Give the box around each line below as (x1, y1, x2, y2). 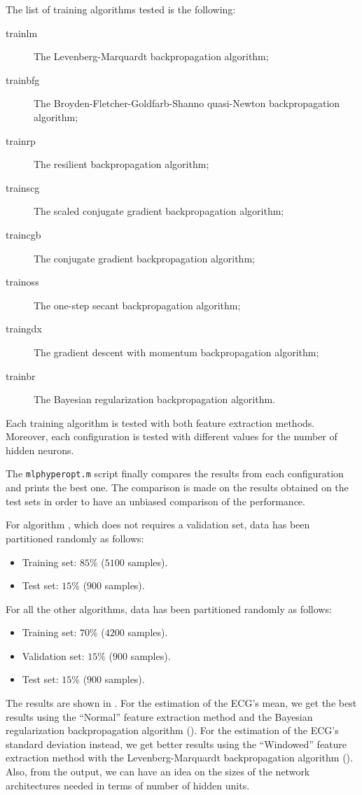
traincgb (6, 227, 41, 241)
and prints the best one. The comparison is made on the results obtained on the (6, 480, 349, 495)
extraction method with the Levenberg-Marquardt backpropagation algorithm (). (6, 750, 353, 765)
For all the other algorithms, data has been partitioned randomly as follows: (6, 601, 332, 616)
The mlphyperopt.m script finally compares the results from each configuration (6, 466, 344, 481)
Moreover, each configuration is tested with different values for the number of (6, 429, 337, 444)
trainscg (6, 180, 40, 195)
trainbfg (6, 72, 40, 87)
